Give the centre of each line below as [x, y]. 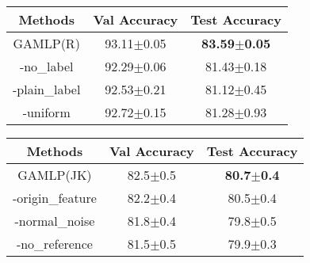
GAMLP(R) [46, 43]
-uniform [46, 112]
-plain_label [47, 89]
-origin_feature [55, 198]
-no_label [46, 66]
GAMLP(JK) [55, 175]
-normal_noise [55, 221]
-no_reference [54, 244]
